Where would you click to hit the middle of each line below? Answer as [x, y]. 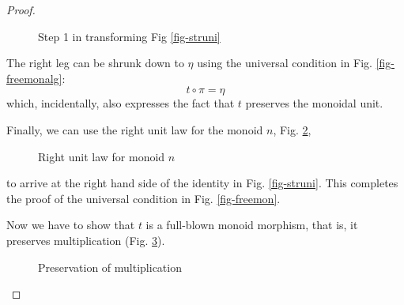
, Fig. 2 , [292, 129]
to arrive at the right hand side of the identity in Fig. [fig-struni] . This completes [202, 183]
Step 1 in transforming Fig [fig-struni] [129, 36]
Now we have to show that [71, 225]
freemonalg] [34, 78]
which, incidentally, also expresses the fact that [121, 103]
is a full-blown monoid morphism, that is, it [252, 225]
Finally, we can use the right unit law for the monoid [135, 129]
